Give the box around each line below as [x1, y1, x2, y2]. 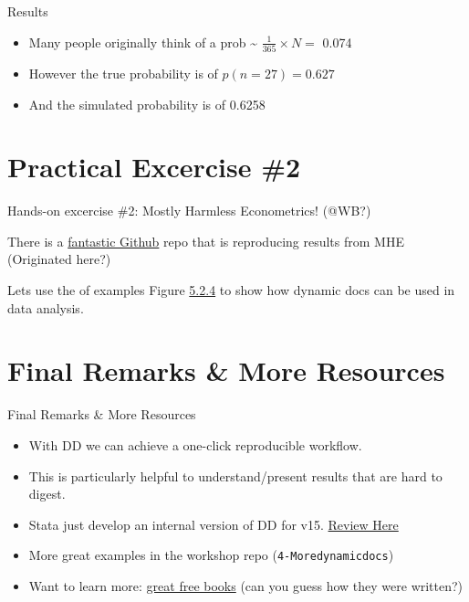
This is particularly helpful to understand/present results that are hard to [28, 466, 443, 485]
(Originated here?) [7, 249, 111, 269]
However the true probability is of [28, 63, 218, 82]
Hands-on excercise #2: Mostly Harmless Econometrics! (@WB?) [7, 201, 371, 220]
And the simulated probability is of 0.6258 [28, 94, 266, 113]
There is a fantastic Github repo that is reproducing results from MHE [7, 231, 404, 250]
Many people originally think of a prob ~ [28, 32, 257, 51]
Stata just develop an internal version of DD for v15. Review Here [28, 514, 399, 533]
